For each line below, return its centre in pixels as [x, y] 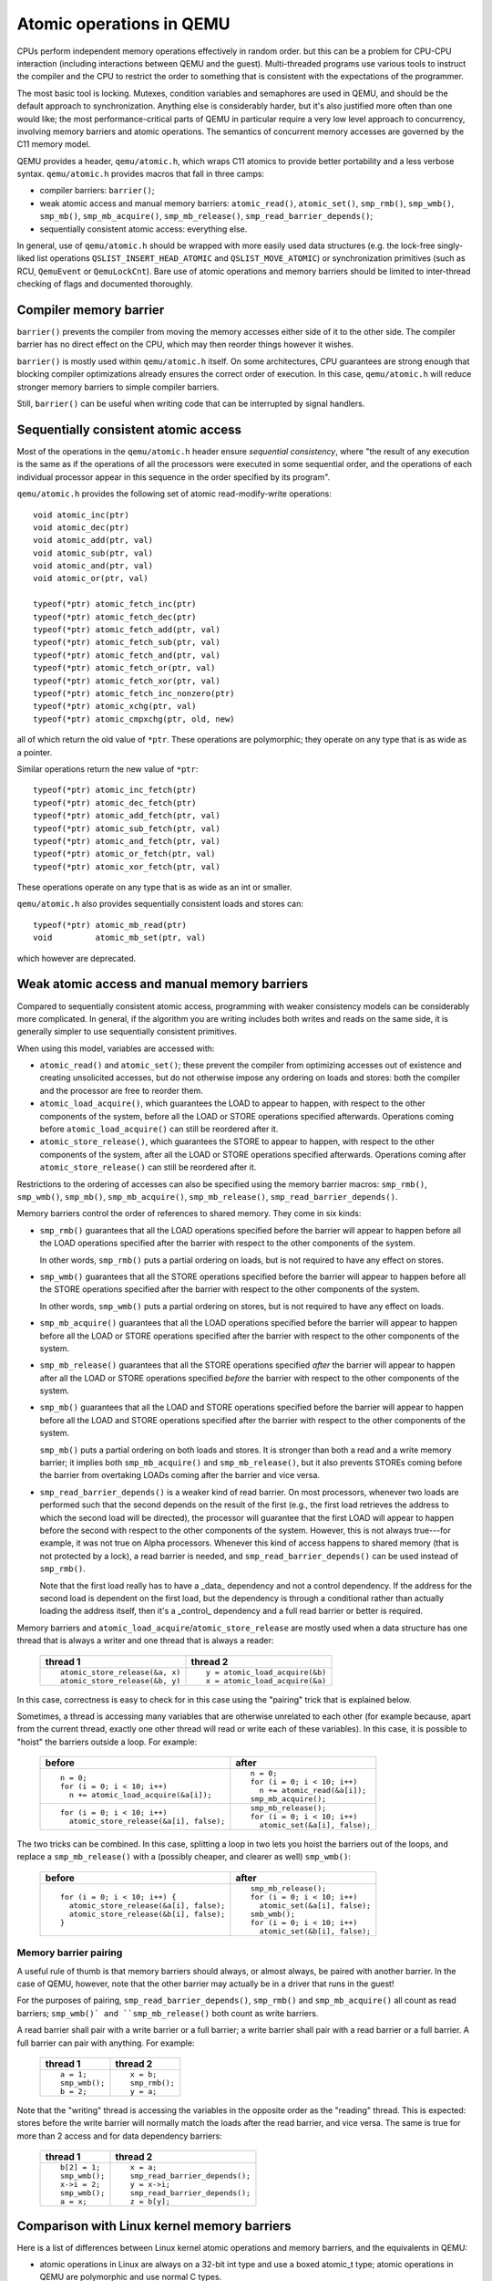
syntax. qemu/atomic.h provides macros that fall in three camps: [140, 174]
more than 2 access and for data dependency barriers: [119, 2136]
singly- [450, 245]
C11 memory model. [54, 144]
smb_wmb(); [273, 1914]
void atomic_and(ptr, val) [93, 566]
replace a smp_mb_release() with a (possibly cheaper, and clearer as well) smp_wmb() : [184, 1857]
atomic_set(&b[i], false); [315, 1931]
